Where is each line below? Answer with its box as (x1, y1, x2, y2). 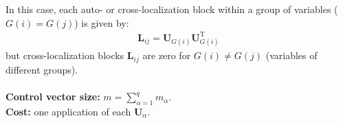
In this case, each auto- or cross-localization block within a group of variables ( (5, 2, 338, 16)
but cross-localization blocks (5, 48, 124, 63)
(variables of (265, 48, 318, 63)
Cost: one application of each (5, 104, 131, 118)
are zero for (142, 48, 191, 63)
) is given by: (74, 15, 129, 30)
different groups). (5, 62, 78, 76)
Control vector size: (5, 89, 100, 104)
